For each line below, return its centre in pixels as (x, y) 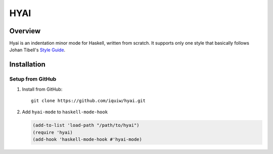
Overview (25, 31)
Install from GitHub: (42, 89)
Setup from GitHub (33, 79)
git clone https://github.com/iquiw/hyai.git (88, 101)
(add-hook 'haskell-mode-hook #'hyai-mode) (87, 139)
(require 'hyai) (53, 132)
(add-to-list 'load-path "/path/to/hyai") (86, 125)
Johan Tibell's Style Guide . (37, 50)
